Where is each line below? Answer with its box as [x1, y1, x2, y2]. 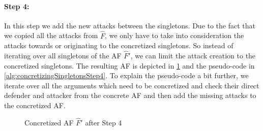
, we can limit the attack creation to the [130, 50, 256, 61]
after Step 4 [85, 117, 122, 127]
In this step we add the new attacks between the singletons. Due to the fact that [4, 20, 256, 30]
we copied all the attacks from [4, 30, 98, 41]
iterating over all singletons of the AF [4, 50, 122, 61]
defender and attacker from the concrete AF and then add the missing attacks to [4, 90, 256, 101]
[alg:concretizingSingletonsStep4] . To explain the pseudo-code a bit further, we [4, 70, 249, 81]
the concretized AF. [4, 100, 66, 110]
